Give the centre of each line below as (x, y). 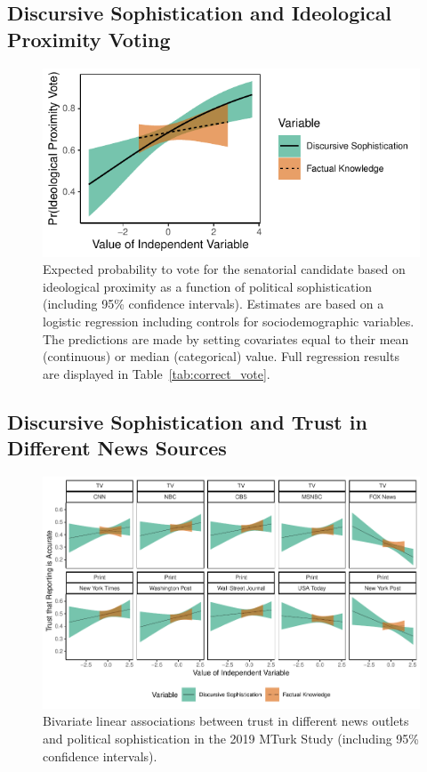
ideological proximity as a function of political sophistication (208, 286)
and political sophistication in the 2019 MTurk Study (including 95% (231, 739)
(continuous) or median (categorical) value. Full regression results (221, 356)
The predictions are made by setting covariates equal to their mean (226, 338)
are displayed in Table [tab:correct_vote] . (157, 373)
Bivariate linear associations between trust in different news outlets (226, 721)
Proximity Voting (89, 39)
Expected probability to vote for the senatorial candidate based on (224, 269)
